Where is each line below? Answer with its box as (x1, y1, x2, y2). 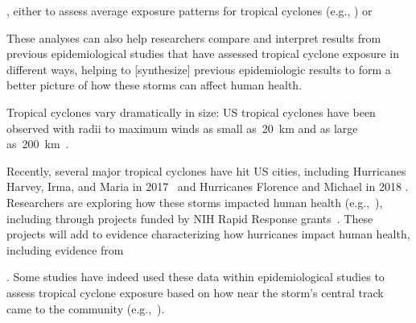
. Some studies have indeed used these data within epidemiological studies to (6, 268, 385, 285)
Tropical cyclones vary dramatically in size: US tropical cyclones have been (6, 103, 376, 120)
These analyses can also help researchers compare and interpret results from (6, 29, 381, 46)
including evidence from (6, 241, 124, 258)
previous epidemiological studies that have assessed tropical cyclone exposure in (6, 45, 399, 62)
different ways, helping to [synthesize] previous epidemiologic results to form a (6, 60, 391, 77)
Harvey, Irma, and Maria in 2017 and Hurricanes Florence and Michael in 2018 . (6, 178, 409, 195)
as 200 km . (6, 135, 69, 152)
